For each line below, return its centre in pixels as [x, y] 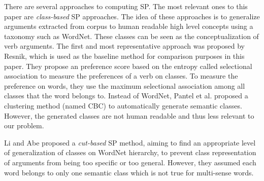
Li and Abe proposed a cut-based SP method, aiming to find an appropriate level [130, 142]
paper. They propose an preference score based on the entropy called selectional [128, 66]
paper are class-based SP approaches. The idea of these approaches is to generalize [132, 16]
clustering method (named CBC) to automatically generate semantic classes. [123, 105]
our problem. [24, 125]
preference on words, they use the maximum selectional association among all [125, 85]
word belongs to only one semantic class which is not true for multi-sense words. [129, 172]
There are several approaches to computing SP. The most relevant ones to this [126, 6]
